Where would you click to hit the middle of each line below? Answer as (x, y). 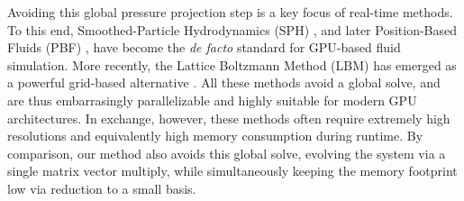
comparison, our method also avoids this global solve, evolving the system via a (227, 153)
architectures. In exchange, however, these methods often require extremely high (229, 118)
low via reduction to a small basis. (102, 188)
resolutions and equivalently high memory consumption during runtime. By (215, 136)
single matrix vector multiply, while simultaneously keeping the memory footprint (232, 171)
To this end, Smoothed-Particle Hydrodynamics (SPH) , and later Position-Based (232, 29)
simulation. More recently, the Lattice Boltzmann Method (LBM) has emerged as (232, 64)
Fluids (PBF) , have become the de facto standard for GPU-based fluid (204, 47)
